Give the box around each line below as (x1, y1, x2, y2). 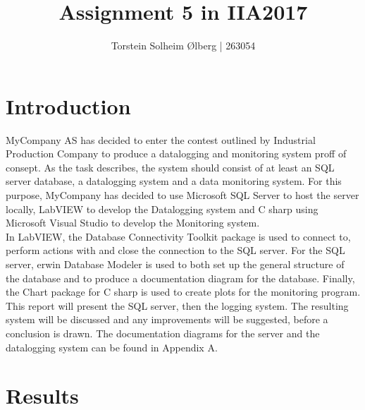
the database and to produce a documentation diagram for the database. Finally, (6, 270, 355, 285)
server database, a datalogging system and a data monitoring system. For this (6, 174, 342, 188)
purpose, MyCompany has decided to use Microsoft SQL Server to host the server (6, 188, 359, 203)
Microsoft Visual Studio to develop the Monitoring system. (6, 215, 260, 230)
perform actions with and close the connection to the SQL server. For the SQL (6, 243, 345, 258)
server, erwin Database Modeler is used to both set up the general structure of (6, 257, 345, 271)
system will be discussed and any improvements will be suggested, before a (6, 312, 328, 327)
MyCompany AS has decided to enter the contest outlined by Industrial (6, 132, 316, 147)
